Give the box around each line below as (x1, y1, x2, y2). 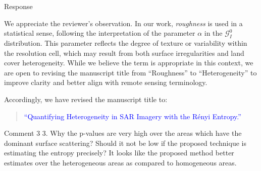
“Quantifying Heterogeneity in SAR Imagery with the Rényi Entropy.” (24, 111, 241, 121)
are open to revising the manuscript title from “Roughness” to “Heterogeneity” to (4, 67, 257, 77)
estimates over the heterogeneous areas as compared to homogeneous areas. (4, 157, 237, 167)
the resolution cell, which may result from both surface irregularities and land (4, 47, 244, 58)
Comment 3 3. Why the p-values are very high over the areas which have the (4, 128, 242, 138)
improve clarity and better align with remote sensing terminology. (4, 77, 207, 88)
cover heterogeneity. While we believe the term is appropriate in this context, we (4, 57, 253, 68)
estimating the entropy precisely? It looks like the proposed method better (4, 147, 234, 158)
